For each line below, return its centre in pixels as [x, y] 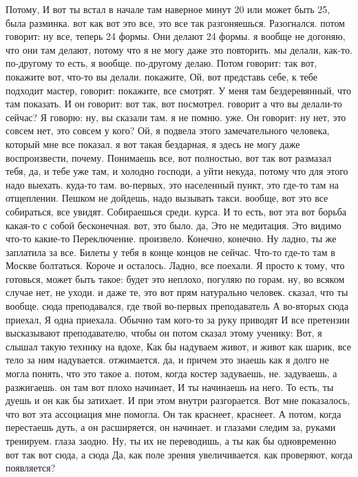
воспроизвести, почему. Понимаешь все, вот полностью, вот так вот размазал [169, 157]
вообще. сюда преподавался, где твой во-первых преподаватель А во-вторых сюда [177, 306]
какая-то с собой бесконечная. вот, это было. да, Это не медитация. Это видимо [173, 225]
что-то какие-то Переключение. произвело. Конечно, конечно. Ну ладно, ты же [171, 238]
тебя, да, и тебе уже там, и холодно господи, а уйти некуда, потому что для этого [177, 171]
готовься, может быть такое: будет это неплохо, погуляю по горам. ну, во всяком [175, 278]
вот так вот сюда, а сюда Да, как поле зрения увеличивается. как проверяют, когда [179, 454]
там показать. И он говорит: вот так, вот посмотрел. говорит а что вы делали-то [174, 104]
